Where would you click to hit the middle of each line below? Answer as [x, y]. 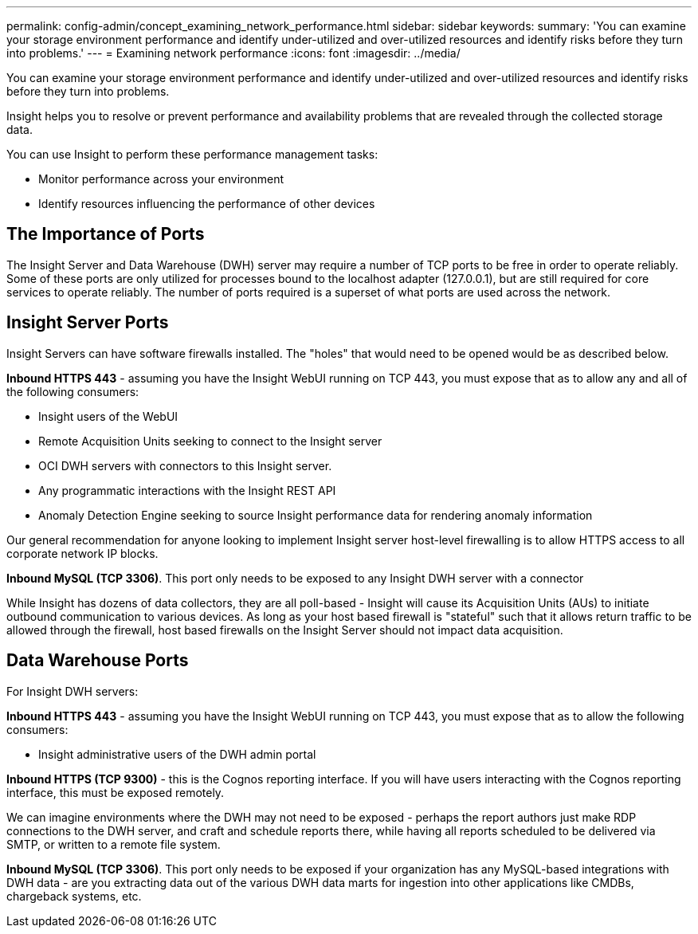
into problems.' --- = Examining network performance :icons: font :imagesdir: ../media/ [233, 53]
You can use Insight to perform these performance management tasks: [192, 154]
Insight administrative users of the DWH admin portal [177, 754]
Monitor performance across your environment [161, 179]
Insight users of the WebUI [108, 416]
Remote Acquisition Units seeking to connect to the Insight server [210, 441]
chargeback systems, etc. [74, 896]
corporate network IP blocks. [82, 553]
